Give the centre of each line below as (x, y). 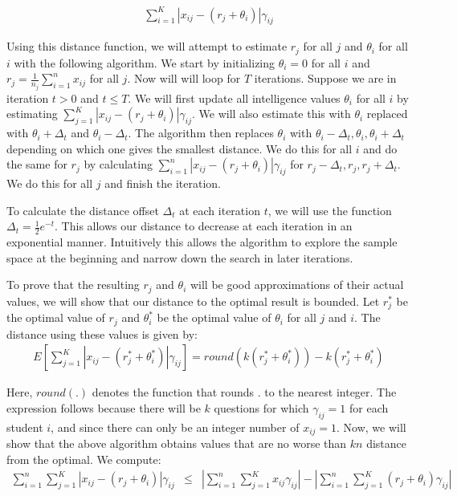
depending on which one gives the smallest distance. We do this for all (180, 148)
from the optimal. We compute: (84, 459)
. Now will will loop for (184, 78)
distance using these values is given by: (102, 333)
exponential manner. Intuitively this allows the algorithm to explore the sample (202, 242)
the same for (37, 164)
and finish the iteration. (163, 183)
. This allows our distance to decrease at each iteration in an (204, 226)
